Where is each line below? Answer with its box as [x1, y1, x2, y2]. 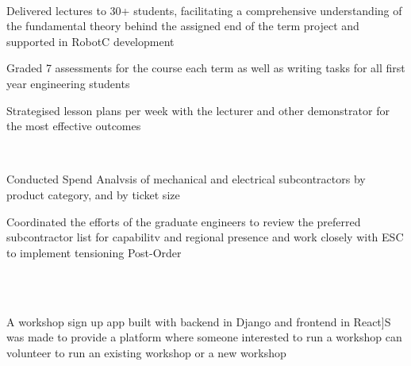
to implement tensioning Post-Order [6, 244, 182, 260]
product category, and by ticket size [6, 186, 180, 202]
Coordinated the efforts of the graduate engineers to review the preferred [6, 213, 361, 229]
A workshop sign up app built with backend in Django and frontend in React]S [6, 313, 391, 329]
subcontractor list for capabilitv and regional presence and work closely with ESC [6, 229, 404, 245]
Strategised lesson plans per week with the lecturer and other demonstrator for [6, 102, 390, 118]
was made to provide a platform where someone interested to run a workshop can [6, 329, 402, 345]
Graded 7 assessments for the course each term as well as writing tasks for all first [6, 60, 405, 76]
